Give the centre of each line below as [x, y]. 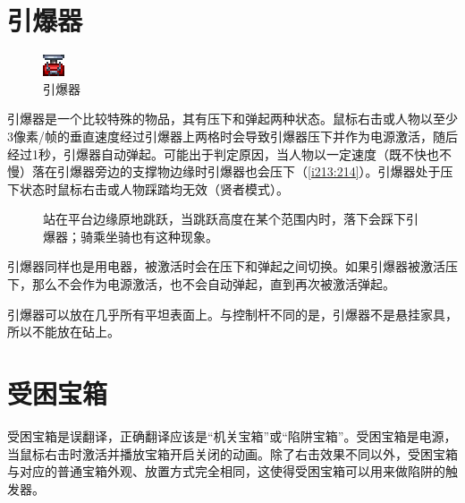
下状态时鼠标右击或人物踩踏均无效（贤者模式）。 [148, 188]
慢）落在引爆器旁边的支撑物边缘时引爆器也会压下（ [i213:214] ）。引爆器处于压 [230, 171]
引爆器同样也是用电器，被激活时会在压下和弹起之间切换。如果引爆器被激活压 [232, 266]
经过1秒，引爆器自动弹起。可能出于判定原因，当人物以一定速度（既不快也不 [229, 153]
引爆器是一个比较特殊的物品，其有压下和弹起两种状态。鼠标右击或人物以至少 [232, 119]
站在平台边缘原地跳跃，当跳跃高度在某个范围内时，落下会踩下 [224, 219]
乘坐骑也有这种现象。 [155, 236]
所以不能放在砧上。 [63, 332]
